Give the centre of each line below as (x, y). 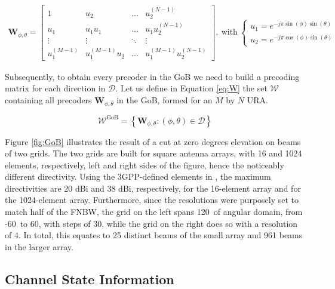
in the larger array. (39, 246)
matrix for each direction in (55, 88)
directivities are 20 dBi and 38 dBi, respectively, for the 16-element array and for (153, 188)
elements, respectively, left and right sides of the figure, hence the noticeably (145, 165)
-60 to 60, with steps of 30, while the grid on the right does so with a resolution (151, 223)
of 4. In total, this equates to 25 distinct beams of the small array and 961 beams (154, 235)
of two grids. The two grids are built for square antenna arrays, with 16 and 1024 (153, 153)
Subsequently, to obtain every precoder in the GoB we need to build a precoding (152, 76)
